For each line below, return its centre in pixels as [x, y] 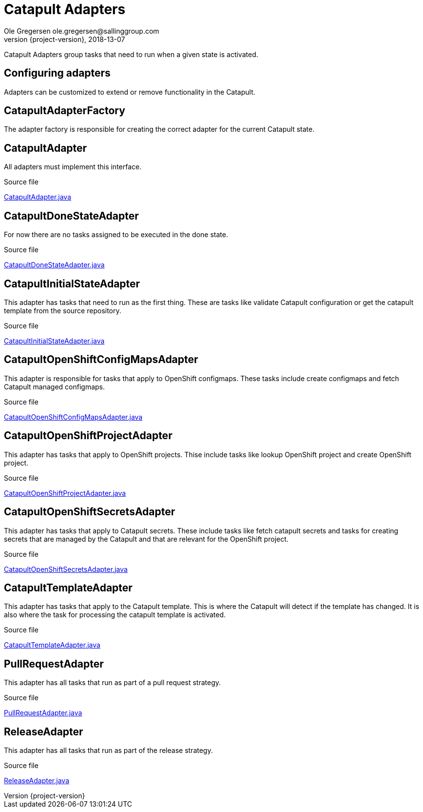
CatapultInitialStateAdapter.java [54, 341]
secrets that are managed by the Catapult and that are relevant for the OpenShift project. [146, 539]
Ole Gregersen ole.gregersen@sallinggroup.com [82, 31]
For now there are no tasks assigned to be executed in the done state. [116, 235]
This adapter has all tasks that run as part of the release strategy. [108, 751]
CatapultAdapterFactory [65, 111]
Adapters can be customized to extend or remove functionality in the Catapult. [130, 92]
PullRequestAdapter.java [43, 713]
